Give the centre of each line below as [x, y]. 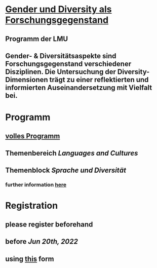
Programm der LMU [37, 39]
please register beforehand [49, 224]
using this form [30, 259]
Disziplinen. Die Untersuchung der [61, 72]
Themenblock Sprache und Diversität [66, 170]
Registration [32, 206]
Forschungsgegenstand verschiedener [68, 64]
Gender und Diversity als [58, 9]
